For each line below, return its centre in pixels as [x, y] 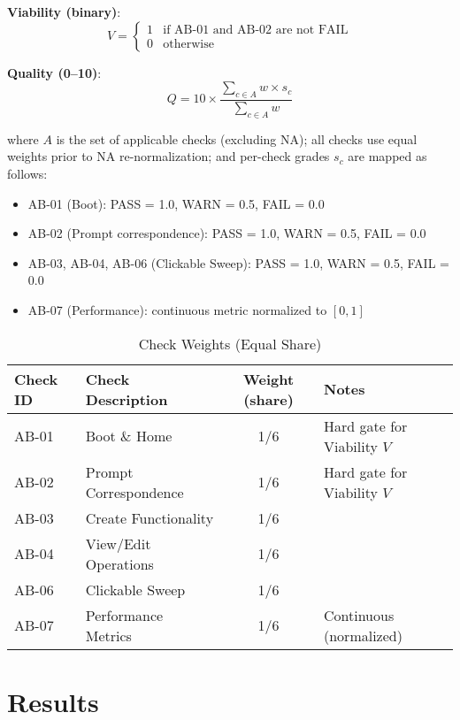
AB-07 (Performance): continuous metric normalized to [177, 309]
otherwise [188, 45]
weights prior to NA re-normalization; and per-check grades [169, 156]
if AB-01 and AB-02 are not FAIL [256, 31]
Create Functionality [149, 517]
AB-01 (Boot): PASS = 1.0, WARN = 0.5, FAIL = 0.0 [176, 203]
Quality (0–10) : [54, 72]
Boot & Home [129, 436]
